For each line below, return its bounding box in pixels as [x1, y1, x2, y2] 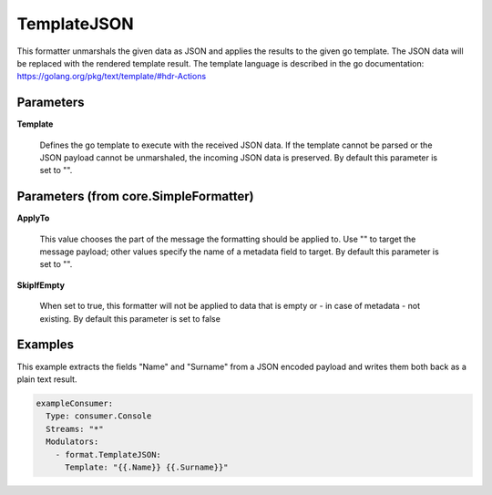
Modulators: [46, 437, 99, 447]
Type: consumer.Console [46, 411, 152, 421]
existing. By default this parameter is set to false [39, 313, 220, 324]
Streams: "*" [46, 424, 104, 434]
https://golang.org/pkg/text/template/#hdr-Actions [16, 71, 207, 82]
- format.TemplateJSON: [55, 449, 161, 459]
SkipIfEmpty [16, 279, 66, 291]
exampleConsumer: [36, 397, 114, 408]
